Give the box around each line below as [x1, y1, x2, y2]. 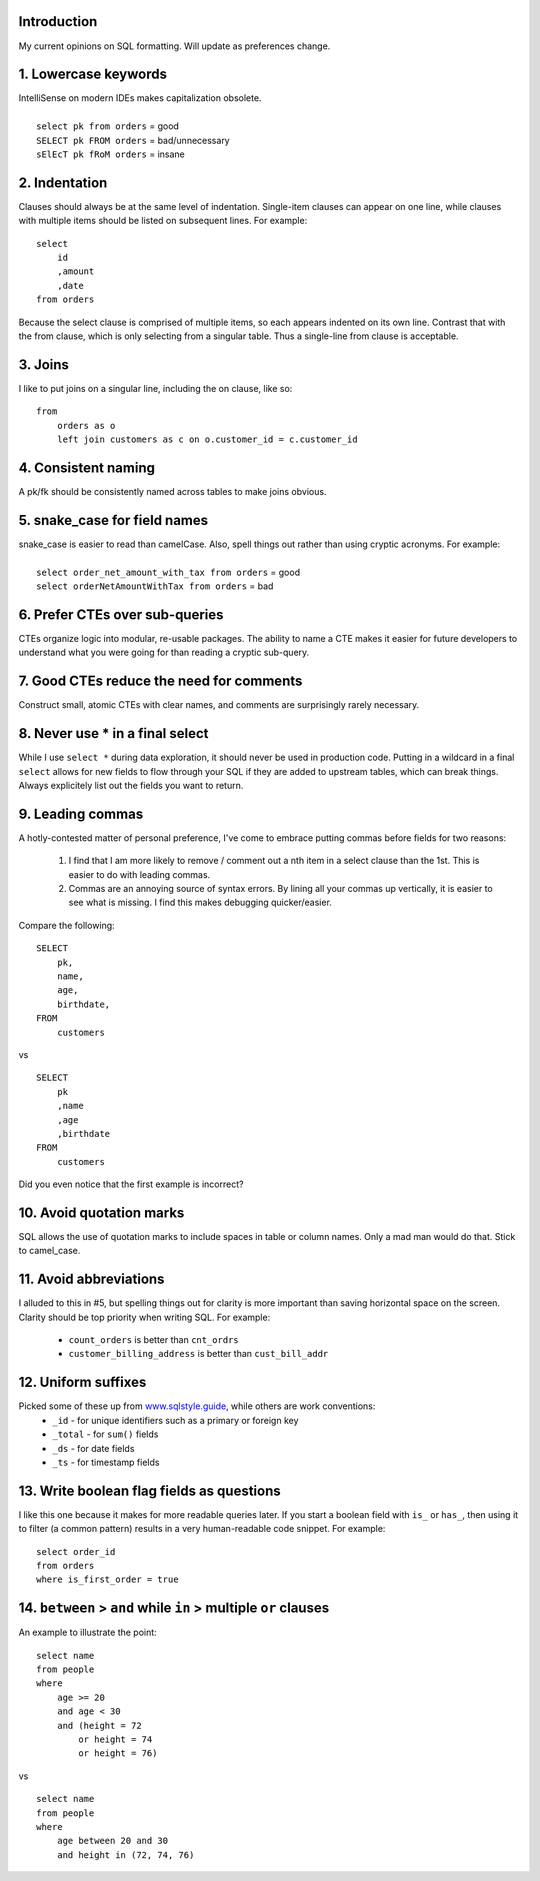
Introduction [18, 13, 98, 30]
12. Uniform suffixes [18, 1374, 147, 1391]
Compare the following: [18, 919, 115, 931]
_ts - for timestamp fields [52, 1456, 160, 1468]
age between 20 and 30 [56, 1835, 169, 1847]
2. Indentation [18, 174, 108, 191]
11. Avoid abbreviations [18, 1271, 165, 1288]
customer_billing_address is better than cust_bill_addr [68, 1348, 329, 1360]
